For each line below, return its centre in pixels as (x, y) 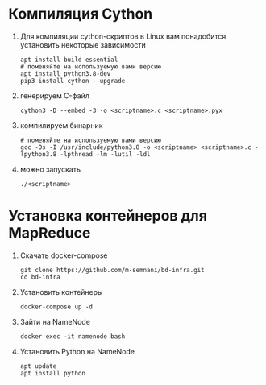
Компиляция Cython (81, 14)
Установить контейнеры (61, 292)
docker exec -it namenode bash (73, 336)
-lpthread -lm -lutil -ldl (105, 154)
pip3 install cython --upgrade (73, 81)
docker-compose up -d (56, 307)
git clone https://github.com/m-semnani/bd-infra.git (112, 270)
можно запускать (50, 169)
